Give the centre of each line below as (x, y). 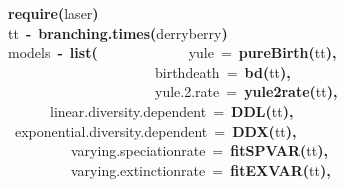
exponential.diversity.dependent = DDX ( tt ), (156, 130)
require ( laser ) (53, 13)
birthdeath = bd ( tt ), (223, 71)
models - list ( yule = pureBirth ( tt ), (172, 52)
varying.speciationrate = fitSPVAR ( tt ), (199, 150)
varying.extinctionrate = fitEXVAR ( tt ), (201, 169)
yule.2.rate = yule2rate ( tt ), (246, 91)
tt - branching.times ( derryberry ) (118, 32)
